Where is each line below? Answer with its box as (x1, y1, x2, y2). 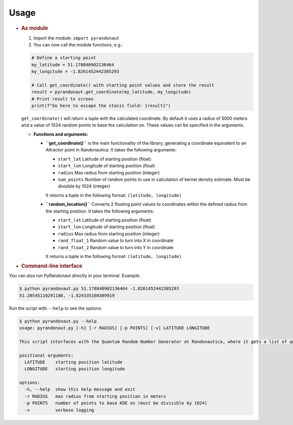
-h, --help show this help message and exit (24, 386, 135, 392)
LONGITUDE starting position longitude (24, 366, 126, 372)
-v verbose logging (24, 407, 95, 413)
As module (21, 24, 48, 31)
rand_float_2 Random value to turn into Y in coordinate (58, 244, 174, 250)
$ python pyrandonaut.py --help (19, 318, 97, 324)
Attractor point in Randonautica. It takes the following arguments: (45, 147, 177, 153)
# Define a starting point (31, 55, 96, 61)
